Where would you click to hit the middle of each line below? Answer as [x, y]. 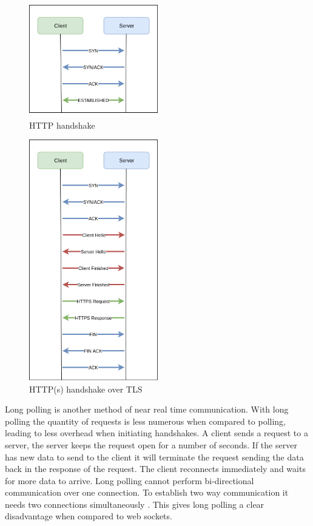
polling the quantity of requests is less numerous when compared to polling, [145, 421]
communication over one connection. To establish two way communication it [147, 492]
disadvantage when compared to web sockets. [89, 516]
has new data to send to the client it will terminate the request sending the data [154, 457]
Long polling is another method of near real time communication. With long [147, 409]
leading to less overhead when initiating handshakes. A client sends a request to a [156, 433]
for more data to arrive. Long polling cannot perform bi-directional [130, 480]
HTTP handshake [62, 125]
